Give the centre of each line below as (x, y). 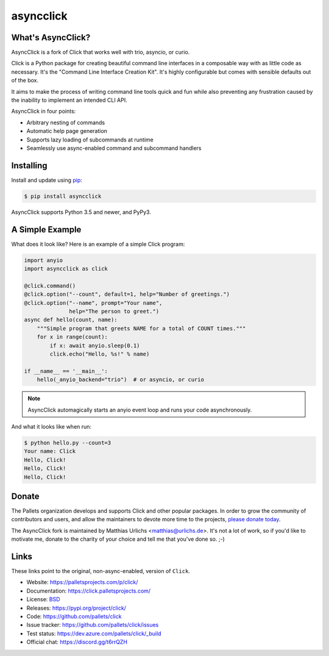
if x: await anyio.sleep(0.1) (95, 345)
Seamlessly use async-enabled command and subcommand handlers (114, 148)
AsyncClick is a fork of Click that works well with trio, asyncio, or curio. (101, 52)
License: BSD (43, 599)
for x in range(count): (72, 337)
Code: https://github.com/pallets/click (74, 616)
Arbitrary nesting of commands (66, 123)
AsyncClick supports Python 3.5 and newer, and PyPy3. (81, 212)
